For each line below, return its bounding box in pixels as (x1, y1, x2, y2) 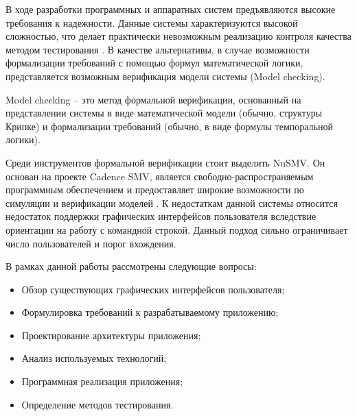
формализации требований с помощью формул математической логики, (5, 56, 303, 70)
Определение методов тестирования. (21, 397, 174, 411)
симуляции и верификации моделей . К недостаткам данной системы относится (5, 195, 338, 210)
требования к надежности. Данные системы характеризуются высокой (5, 15, 298, 29)
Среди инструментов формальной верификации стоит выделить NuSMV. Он (5, 155, 325, 169)
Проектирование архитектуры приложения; (21, 328, 201, 342)
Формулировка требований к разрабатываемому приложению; (21, 305, 279, 319)
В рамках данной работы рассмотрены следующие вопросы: (5, 259, 257, 273)
